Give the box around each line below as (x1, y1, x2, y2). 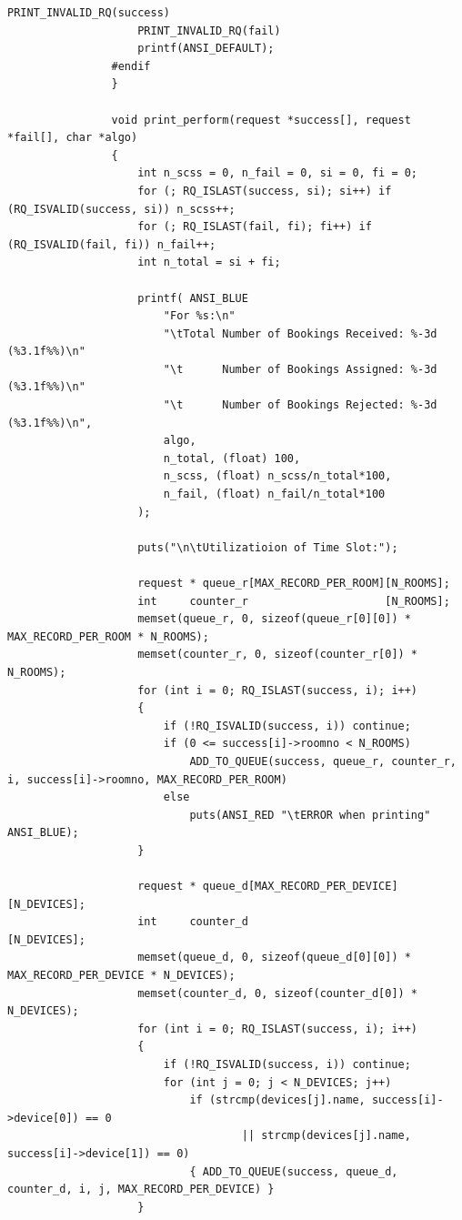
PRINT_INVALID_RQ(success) (7, 6, 170, 19)
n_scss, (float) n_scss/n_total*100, (163, 469, 392, 483)
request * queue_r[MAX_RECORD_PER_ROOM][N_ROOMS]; (137, 577, 450, 590)
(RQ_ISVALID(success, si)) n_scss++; (7, 202, 236, 216)
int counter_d (137, 915, 248, 929)
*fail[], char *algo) (7, 131, 138, 145)
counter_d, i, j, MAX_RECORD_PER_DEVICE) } (7, 1183, 275, 1196)
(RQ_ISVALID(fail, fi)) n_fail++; (7, 237, 216, 251)
